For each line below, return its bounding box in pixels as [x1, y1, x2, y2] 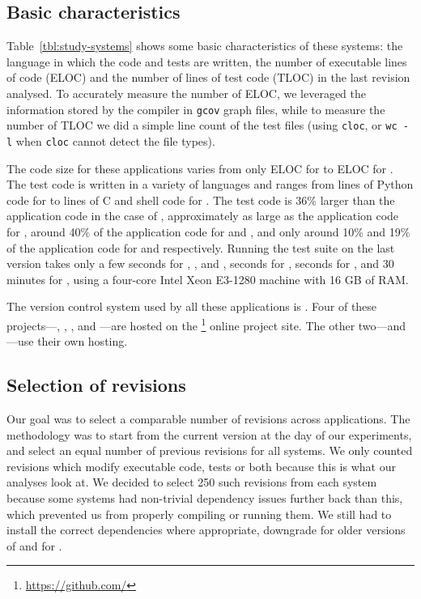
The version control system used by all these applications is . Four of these [6, 298, 377, 315]
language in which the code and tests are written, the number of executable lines [6, 53, 407, 70]
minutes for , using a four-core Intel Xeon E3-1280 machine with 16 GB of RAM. [6, 270, 409, 287]
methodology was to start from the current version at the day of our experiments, [6, 426, 412, 443]
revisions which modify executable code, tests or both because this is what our [6, 457, 396, 474]
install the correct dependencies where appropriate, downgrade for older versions [6, 521, 406, 538]
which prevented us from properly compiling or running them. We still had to [6, 505, 392, 522]
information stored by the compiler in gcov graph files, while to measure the [6, 100, 385, 117]
